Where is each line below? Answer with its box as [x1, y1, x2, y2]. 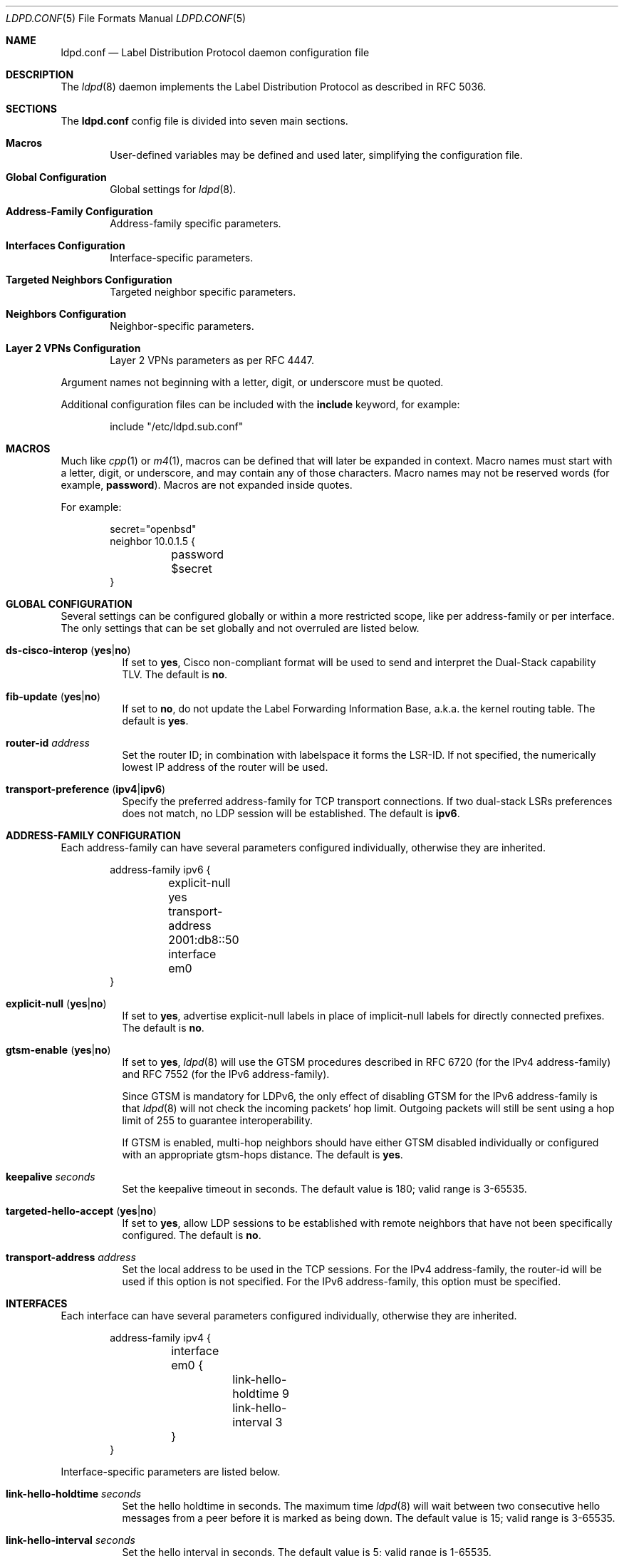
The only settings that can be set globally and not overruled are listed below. [61, 622, 420, 634]
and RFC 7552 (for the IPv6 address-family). [122, 1068, 330, 1080]
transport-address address [6, 1251, 136, 1263]
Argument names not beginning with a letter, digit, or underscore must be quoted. [61, 376, 444, 388]
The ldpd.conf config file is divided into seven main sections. [61, 115, 348, 127]
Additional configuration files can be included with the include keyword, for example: [61, 398, 460, 410]
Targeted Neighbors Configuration [6, 274, 172, 286]
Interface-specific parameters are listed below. [61, 1466, 281, 1478]
